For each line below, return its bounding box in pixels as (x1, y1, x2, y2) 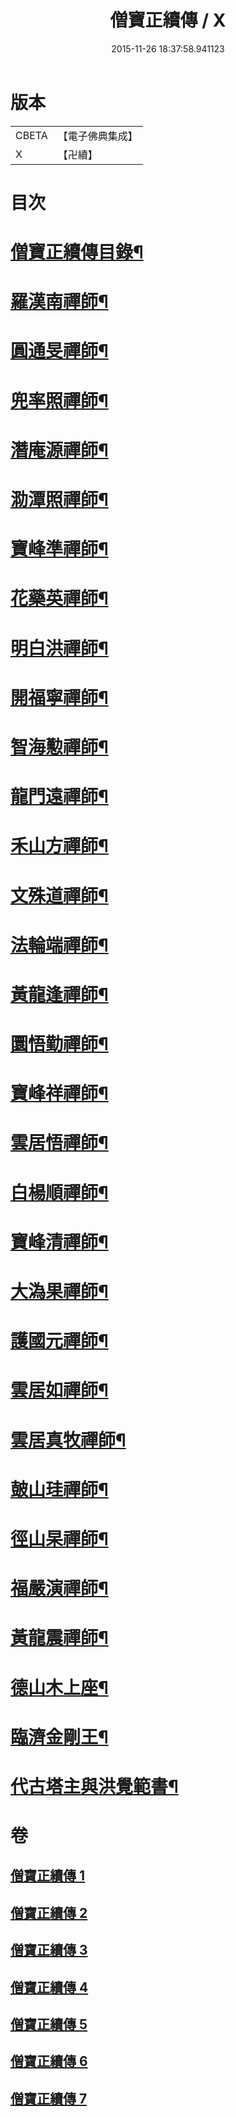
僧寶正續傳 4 (10, 1979, 89, 1996)
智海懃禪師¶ (10, 736, 109, 758)
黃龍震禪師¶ (10, 1627, 109, 1650)
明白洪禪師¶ (10, 637, 109, 660)
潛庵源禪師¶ (10, 439, 109, 461)
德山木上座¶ (10, 1676, 109, 1699)
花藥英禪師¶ (10, 587, 109, 610)
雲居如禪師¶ (10, 1379, 109, 1402)
